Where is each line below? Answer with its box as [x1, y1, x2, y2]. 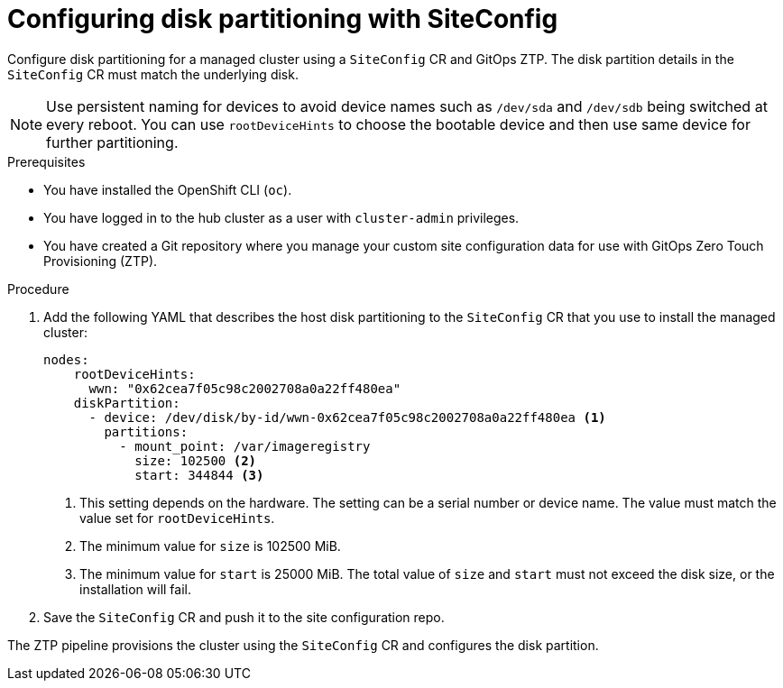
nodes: [43, 352, 89, 367]
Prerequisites [7, 153, 86, 170]
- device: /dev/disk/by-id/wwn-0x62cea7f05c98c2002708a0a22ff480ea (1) [88, 409, 606, 425]
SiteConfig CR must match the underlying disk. [7, 66, 299, 82]
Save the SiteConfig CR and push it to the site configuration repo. [43, 609, 445, 625]
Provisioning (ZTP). [43, 252, 158, 269]
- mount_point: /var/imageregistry [119, 438, 371, 454]
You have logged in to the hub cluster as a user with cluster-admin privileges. [43, 209, 520, 225]
